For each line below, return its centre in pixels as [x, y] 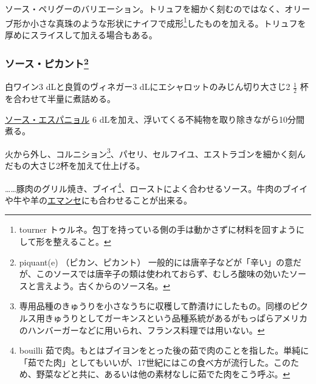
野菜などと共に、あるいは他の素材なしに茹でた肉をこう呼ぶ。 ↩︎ [163, 374]
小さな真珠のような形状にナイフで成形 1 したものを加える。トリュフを [168, 22]
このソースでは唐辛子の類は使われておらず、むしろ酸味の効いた [163, 274]
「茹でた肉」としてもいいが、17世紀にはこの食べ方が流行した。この [155, 362]
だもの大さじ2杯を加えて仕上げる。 [75, 165]
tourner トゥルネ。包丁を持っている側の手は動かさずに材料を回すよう [157, 229]
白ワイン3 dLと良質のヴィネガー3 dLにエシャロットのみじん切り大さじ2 [148, 87]
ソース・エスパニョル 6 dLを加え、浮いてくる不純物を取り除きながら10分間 [155, 119]
